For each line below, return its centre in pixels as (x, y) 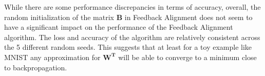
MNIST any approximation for (52, 57)
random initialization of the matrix (59, 17)
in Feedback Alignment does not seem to (188, 17)
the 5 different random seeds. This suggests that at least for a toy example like (128, 47)
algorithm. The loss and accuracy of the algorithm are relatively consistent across (132, 37)
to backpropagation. (36, 67)
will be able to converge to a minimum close (187, 57)
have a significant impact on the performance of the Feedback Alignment (119, 27)
